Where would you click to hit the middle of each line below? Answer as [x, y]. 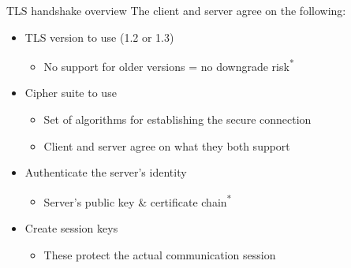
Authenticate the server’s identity [106, 172]
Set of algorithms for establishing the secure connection [177, 119]
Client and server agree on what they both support [167, 145]
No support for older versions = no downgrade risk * [169, 65]
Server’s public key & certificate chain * [138, 200]
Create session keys [71, 228]
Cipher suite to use [71, 93]
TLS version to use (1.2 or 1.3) [99, 37]
